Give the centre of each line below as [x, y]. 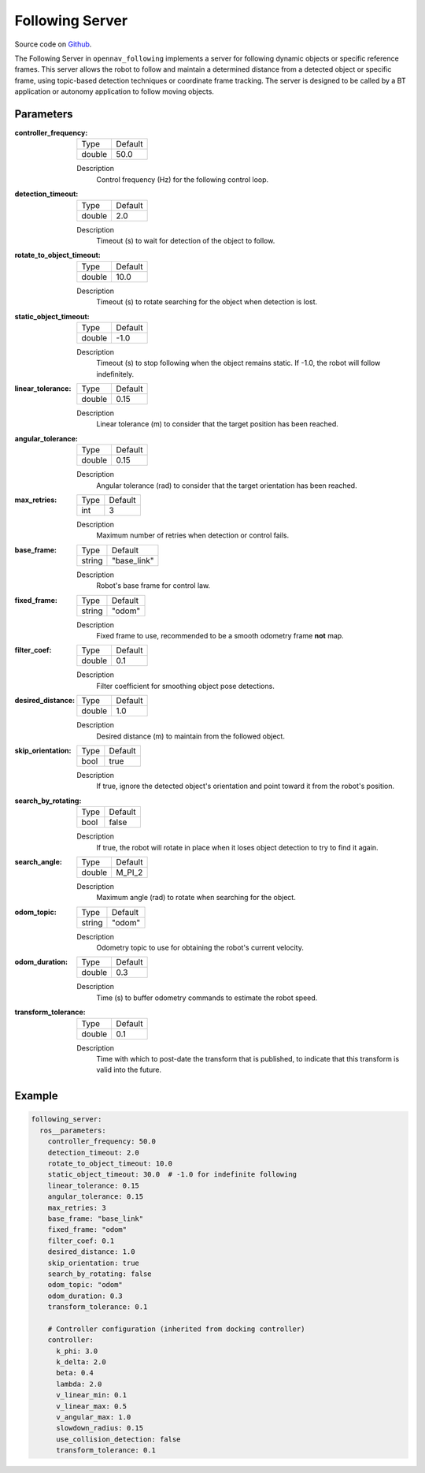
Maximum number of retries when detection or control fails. [193, 535]
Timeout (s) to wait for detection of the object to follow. [186, 240]
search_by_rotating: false [100, 1274]
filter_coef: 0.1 [81, 1241]
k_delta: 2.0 [81, 1362]
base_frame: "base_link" [96, 1218]
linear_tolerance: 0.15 [93, 1185]
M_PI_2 [129, 872]
